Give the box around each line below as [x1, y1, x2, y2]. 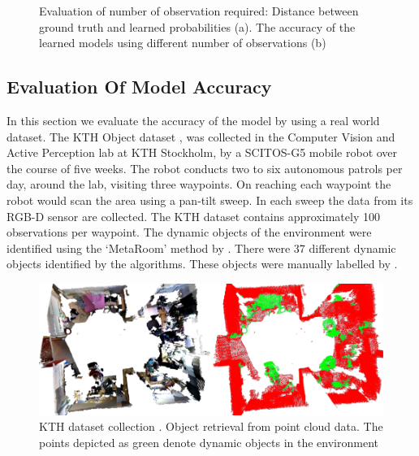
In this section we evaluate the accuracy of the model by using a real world [6, 111, 380, 128]
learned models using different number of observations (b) [39, 34, 326, 51]
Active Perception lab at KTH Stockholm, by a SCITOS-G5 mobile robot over [6, 144, 398, 161]
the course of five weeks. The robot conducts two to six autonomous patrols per [6, 159, 403, 176]
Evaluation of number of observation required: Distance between [39, 2, 359, 19]
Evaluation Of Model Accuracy [6, 74, 272, 99]
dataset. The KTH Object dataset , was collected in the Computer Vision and [6, 128, 395, 145]
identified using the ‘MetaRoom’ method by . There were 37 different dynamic [6, 239, 396, 256]
